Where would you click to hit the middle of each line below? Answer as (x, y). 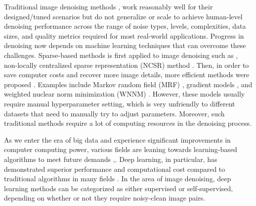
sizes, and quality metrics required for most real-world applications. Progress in (124, 35)
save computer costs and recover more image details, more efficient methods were (127, 75)
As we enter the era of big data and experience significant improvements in (117, 139)
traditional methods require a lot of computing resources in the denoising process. (128, 123)
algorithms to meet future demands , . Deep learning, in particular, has (111, 159)
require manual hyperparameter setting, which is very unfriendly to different (120, 103)
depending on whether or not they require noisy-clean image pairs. (105, 198)
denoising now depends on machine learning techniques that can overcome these (125, 45)
